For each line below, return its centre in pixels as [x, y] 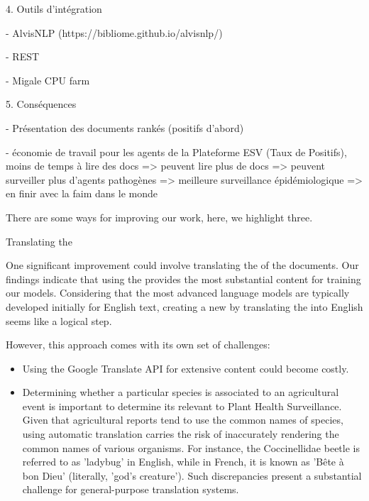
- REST [23, 56]
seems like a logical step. [59, 320]
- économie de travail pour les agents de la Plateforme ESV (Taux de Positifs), [176, 152]
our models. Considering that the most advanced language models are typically [178, 293]
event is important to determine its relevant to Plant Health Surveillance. [182, 406]
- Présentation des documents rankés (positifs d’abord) [125, 127]
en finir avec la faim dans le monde [82, 193]
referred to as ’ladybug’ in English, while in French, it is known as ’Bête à [183, 462]
